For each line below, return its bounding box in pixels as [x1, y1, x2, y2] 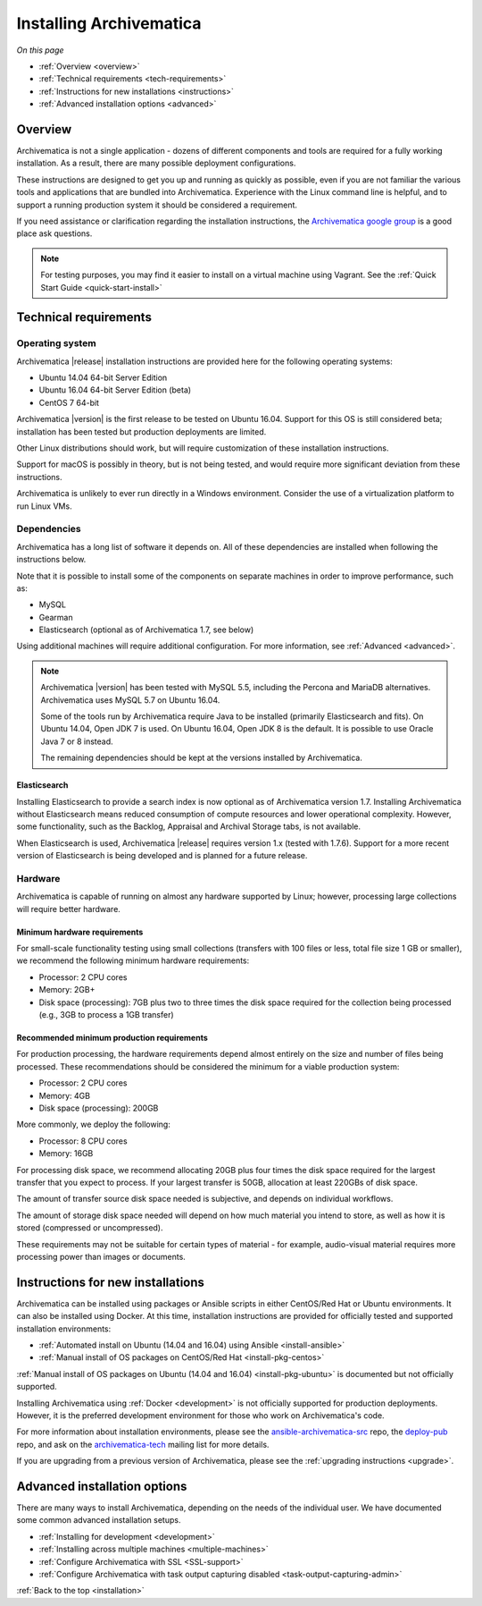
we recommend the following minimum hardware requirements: [16, 955, 250, 966]
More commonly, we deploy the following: [16, 1119, 171, 1130]
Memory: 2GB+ [38, 985, 96, 995]
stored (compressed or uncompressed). [16, 1222, 164, 1233]
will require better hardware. [16, 903, 120, 914]
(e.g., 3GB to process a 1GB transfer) [38, 1010, 174, 1020]
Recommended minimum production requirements [16, 1033, 209, 1044]
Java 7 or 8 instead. [40, 736, 113, 747]
